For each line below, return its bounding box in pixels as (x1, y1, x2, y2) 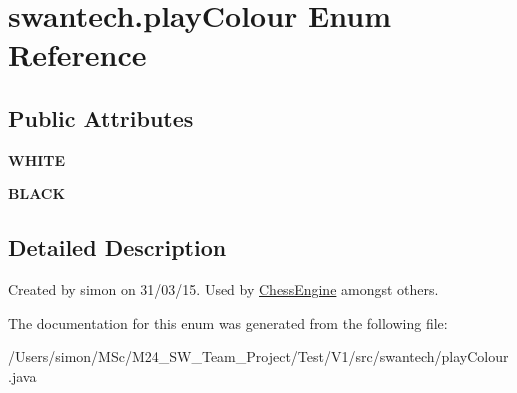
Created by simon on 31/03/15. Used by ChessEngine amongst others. (8, 279, 439, 300)
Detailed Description (8, 232, 227, 263)
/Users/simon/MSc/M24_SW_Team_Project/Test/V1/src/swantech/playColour (8, 346, 509, 367)
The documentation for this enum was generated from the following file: (8, 312, 448, 333)
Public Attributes (8, 102, 194, 133)
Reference (8, 34, 147, 75)
